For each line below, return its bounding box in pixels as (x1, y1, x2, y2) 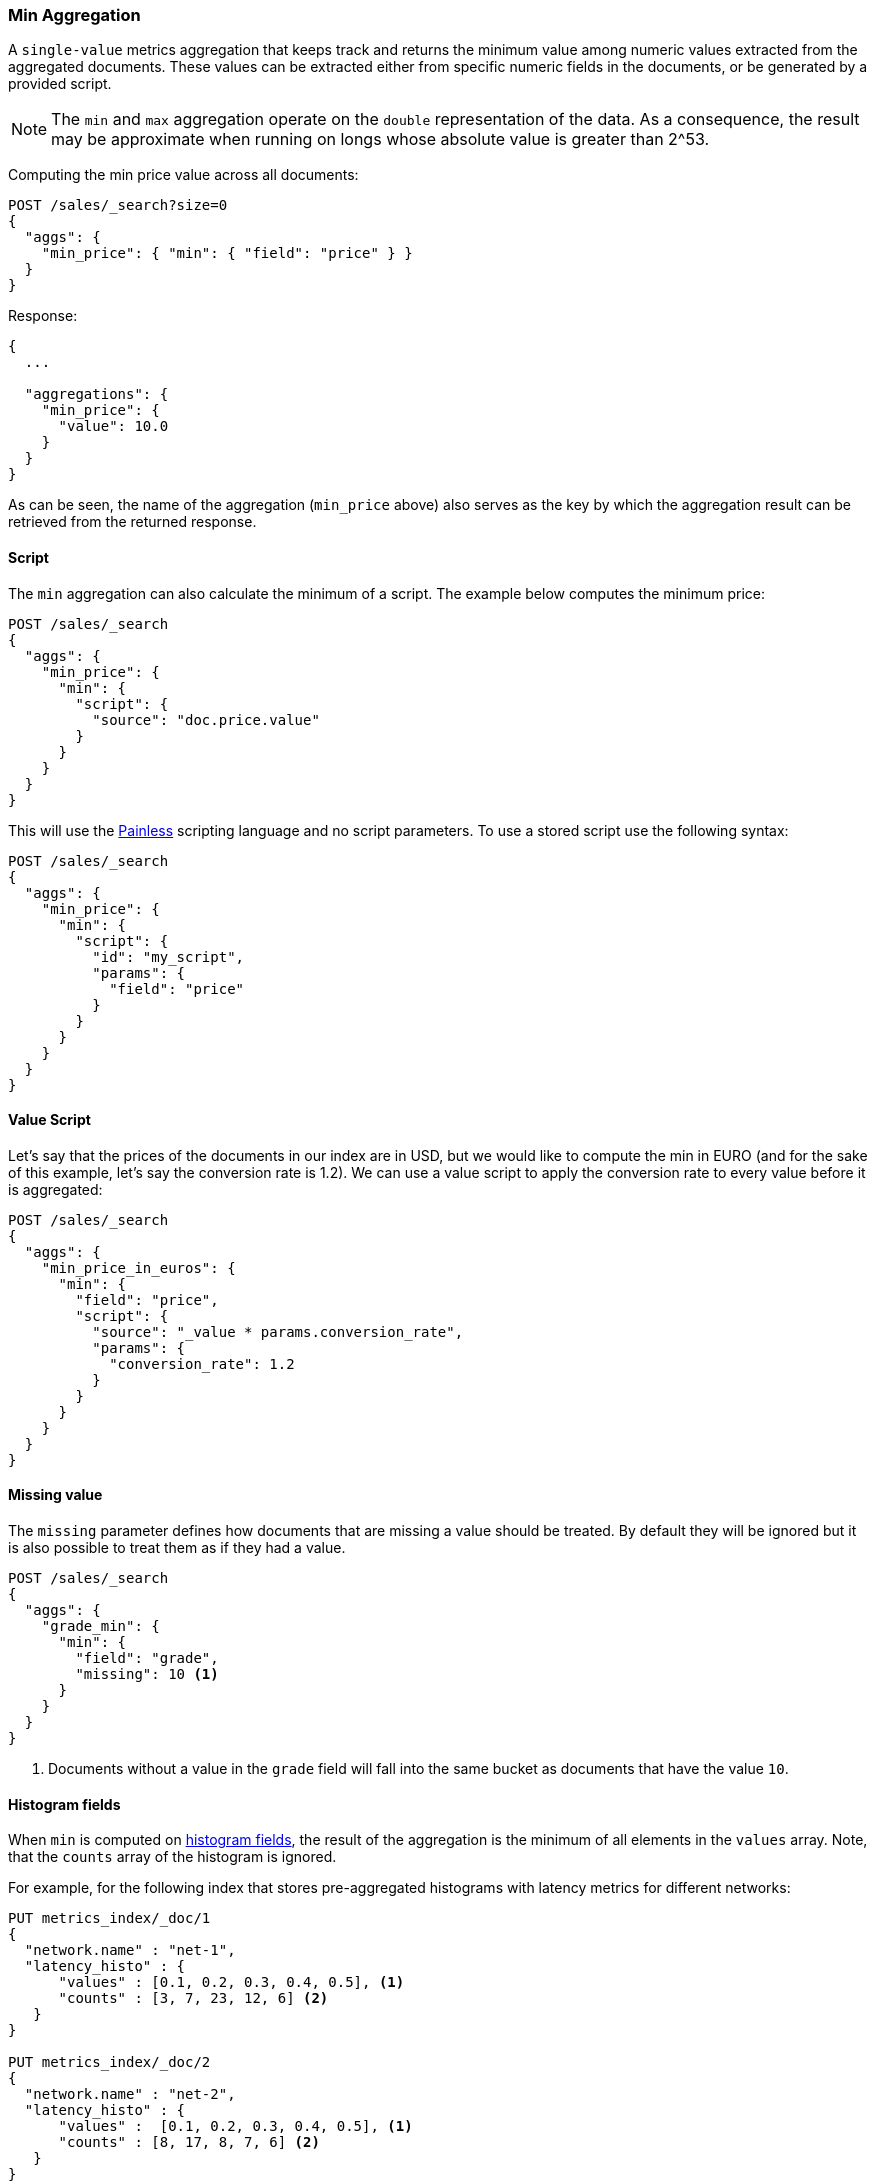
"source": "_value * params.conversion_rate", (92, 1323, 464, 1340)
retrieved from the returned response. (8, 513, 257, 531)
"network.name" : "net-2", (24, 2086, 236, 2103)
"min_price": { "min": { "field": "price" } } (41, 245, 413, 262)
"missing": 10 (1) (75, 1666, 219, 1683)
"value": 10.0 (58, 418, 169, 435)
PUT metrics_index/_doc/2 (8, 2054, 211, 2071)
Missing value (8, 1486, 103, 1504)
